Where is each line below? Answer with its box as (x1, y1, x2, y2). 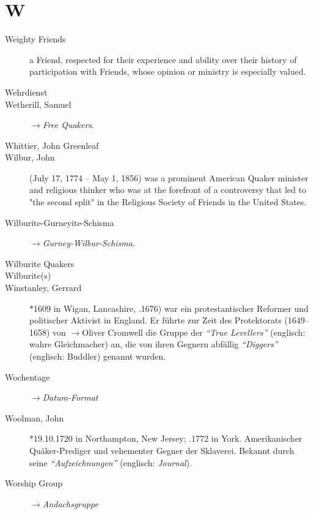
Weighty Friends (5, 32, 66, 45)
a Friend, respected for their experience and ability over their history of (29, 53, 297, 66)
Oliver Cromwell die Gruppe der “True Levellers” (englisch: (82, 325, 305, 338)
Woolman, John (5, 411, 64, 424)
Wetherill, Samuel (5, 97, 71, 110)
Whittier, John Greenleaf (5, 138, 99, 151)
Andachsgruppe (42, 497, 98, 510)
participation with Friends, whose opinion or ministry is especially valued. (29, 65, 306, 78)
